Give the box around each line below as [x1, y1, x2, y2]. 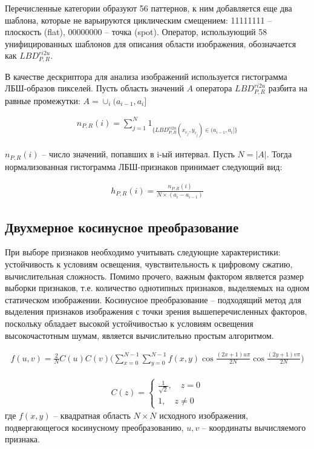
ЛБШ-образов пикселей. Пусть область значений [5, 82, 184, 94]
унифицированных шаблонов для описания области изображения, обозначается [5, 37, 296, 50]
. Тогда [266, 148, 292, 160]
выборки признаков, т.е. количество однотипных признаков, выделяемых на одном [5, 281, 310, 294]
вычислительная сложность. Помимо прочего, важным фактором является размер [5, 269, 304, 282]
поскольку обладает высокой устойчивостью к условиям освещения [5, 317, 253, 329]
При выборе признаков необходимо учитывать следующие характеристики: [5, 246, 281, 258]
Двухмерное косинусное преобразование [5, 217, 239, 236]
